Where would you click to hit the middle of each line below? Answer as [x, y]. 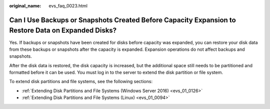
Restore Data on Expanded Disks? [63, 31]
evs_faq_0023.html [68, 6]
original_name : [25, 6]
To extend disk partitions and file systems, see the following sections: [81, 82]
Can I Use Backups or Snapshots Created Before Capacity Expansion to [122, 20]
